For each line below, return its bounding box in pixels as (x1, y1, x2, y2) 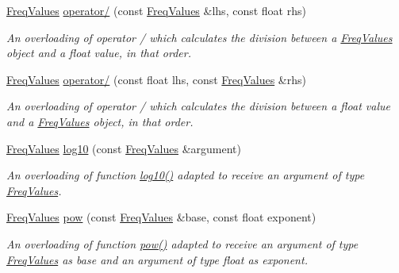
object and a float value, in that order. (6, 44, 191, 61)
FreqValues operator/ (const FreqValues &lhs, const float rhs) (6, 2, 306, 18)
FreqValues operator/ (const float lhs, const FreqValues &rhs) (6, 71, 306, 87)
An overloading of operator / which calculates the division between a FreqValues (6, 29, 393, 45)
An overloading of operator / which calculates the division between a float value (6, 98, 390, 114)
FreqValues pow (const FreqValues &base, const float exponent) (6, 209, 317, 225)
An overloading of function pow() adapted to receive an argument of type (6, 235, 359, 252)
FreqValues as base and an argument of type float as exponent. (6, 251, 308, 267)
